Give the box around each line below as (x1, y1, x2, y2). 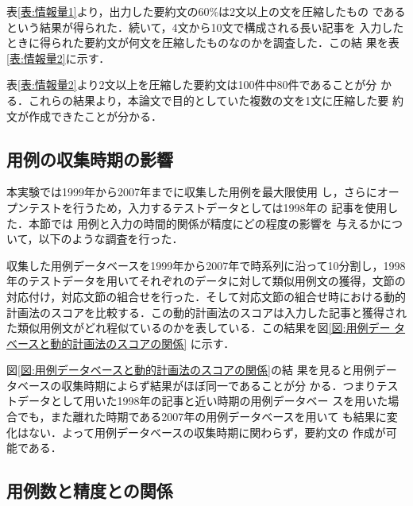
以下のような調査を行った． (38, 230, 183, 247)
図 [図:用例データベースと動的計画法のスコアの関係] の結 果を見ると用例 (6, 361, 375, 378)
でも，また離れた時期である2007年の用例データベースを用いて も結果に (17, 408, 387, 425)
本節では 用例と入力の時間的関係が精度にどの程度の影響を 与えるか (28, 214, 380, 231)
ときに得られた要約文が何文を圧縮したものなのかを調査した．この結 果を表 (6, 34, 399, 51)
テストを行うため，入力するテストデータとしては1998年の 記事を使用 (28, 199, 388, 215)
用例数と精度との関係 (6, 478, 173, 503)
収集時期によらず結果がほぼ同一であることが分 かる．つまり (61, 377, 376, 393)
